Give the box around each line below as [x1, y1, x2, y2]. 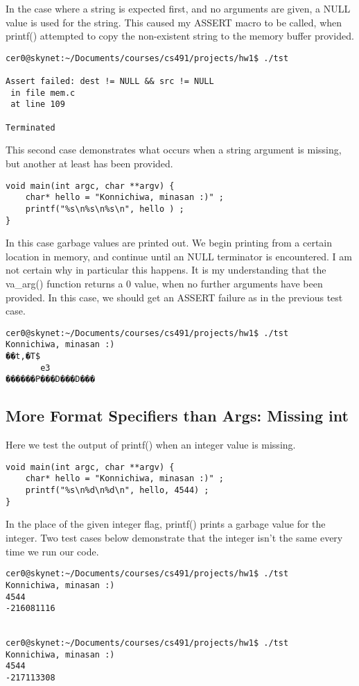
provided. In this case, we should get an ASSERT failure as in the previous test [6, 290, 343, 304]
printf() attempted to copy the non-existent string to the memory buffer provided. [6, 28, 354, 43]
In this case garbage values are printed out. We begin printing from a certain [6, 235, 333, 250]
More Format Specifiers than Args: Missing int [6, 405, 349, 426]
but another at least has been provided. [6, 156, 173, 170]
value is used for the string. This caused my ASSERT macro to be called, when [6, 15, 342, 29]
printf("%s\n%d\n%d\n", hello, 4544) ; [25, 485, 209, 496]
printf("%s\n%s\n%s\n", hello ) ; [25, 203, 184, 214]
